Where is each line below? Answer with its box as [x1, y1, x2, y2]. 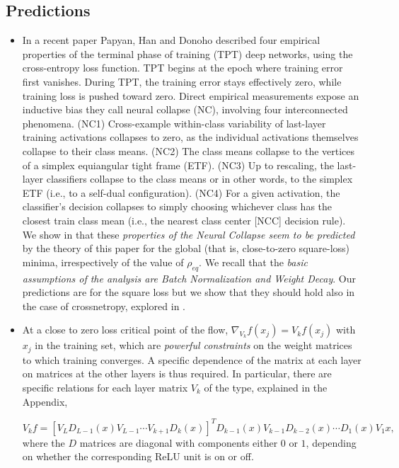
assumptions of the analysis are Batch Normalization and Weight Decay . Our [22, 270, 356, 285]
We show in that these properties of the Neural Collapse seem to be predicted [22, 227, 355, 241]
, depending [306, 435, 357, 450]
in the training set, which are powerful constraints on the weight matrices [35, 338, 352, 353]
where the [22, 435, 65, 450]
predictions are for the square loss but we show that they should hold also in [22, 285, 355, 299]
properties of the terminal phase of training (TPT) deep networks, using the [22, 46, 353, 61]
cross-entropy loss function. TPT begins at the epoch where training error [22, 60, 343, 75]
